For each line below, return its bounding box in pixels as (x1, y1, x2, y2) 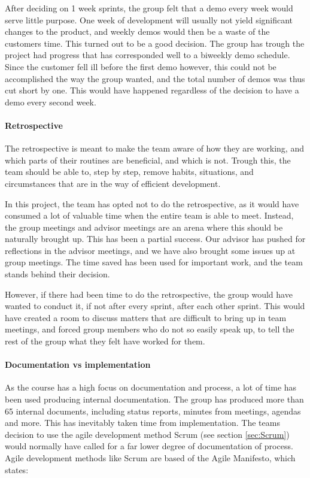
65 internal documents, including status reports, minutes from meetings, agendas (5, 404, 301, 417)
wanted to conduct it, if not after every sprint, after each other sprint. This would (5, 299, 305, 312)
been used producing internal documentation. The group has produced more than (5, 393, 304, 406)
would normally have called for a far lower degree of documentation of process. (5, 440, 293, 452)
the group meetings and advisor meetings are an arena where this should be (5, 220, 283, 233)
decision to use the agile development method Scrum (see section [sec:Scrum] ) (5, 428, 290, 440)
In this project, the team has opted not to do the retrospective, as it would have (5, 197, 299, 210)
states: (5, 463, 29, 476)
